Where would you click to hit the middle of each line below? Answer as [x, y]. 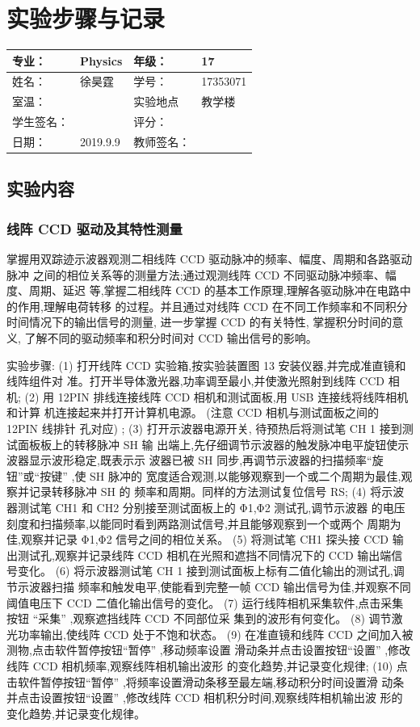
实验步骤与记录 [86, 18]
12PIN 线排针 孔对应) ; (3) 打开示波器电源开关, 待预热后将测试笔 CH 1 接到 [204, 429]
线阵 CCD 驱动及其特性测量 [94, 228]
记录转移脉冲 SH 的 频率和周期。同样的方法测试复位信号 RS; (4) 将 [205, 492]
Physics [101, 60]
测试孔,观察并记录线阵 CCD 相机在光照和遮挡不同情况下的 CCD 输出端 [204, 555]
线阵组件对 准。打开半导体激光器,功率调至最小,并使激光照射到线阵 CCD [196, 381]
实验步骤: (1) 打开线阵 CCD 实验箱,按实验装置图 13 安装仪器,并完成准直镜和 [206, 365]
